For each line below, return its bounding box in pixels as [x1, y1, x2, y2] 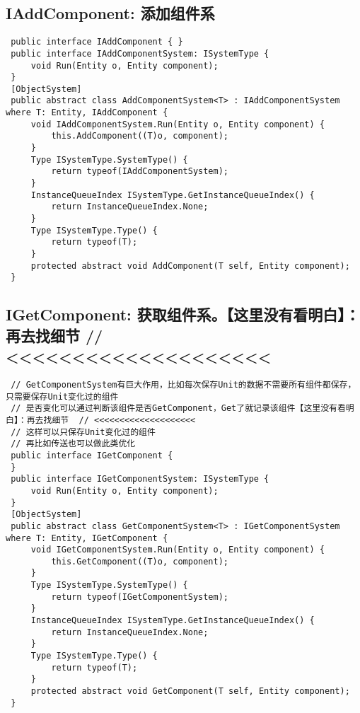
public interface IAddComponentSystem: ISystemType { [11, 48, 269, 59]
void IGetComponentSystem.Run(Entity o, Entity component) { [30, 545, 325, 555]
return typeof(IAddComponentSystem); [51, 166, 228, 177]
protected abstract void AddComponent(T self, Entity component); [30, 260, 350, 271]
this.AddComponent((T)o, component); [51, 131, 228, 141]
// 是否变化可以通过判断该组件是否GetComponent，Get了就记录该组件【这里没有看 [11, 403, 346, 414]
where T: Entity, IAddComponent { [6, 108, 168, 118]
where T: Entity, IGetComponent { [6, 533, 168, 543]
